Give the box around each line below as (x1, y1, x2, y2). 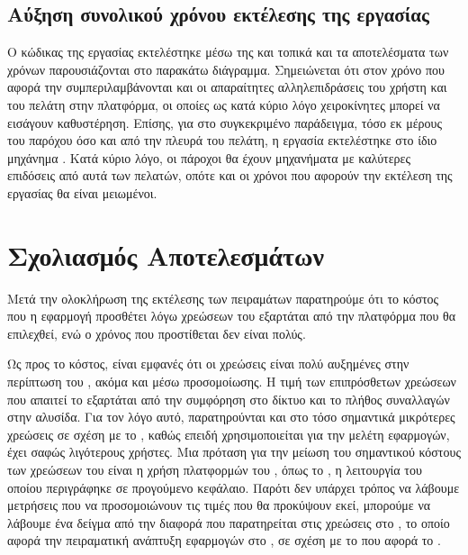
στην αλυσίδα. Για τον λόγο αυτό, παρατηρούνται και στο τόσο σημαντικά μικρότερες (7, 407, 455, 426)
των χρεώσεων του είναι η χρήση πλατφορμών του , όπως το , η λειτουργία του (7, 460, 422, 479)
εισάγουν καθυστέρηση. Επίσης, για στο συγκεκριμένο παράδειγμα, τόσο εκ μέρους (7, 113, 443, 132)
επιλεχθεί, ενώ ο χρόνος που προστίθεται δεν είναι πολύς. (7, 323, 306, 342)
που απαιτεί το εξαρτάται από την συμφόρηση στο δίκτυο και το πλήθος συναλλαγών (7, 389, 450, 408)
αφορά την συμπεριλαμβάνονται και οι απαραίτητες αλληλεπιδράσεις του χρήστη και (7, 77, 447, 96)
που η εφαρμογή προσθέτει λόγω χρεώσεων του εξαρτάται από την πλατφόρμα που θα (7, 306, 456, 325)
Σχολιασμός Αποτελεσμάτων (7, 236, 324, 273)
